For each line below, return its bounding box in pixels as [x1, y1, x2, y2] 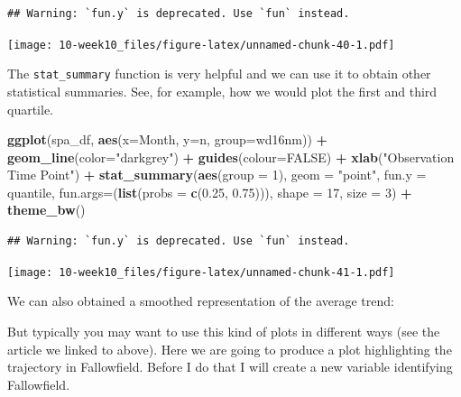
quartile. [7, 99, 54, 118]
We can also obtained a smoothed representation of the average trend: [7, 291, 394, 310]
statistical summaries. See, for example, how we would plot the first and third [7, 81, 438, 100]
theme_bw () [7, 200, 86, 219]
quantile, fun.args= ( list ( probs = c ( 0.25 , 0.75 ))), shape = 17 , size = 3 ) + [7, 182, 412, 201]
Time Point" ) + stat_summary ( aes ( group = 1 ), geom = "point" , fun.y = [7, 165, 427, 184]
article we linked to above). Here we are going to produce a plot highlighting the [7, 339, 452, 358]
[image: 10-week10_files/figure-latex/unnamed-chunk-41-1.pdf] [7, 265, 395, 279]
